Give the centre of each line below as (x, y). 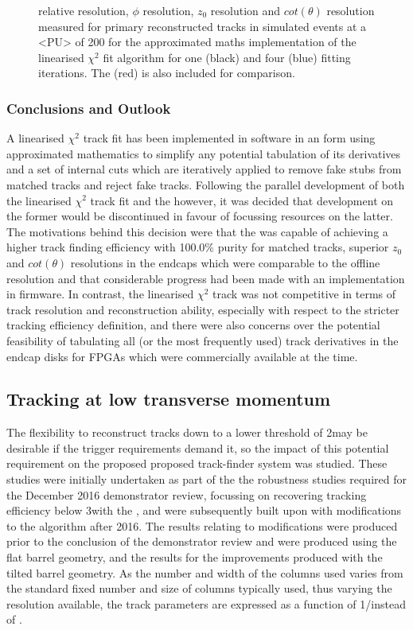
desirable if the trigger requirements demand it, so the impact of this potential (198, 447)
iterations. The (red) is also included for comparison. (167, 73)
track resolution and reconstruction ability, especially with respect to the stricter (203, 309)
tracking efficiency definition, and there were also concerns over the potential (193, 325)
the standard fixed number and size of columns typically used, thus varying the (199, 588)
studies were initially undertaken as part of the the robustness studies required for (206, 479)
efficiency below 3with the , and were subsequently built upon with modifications (204, 510)
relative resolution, (84, 10)
